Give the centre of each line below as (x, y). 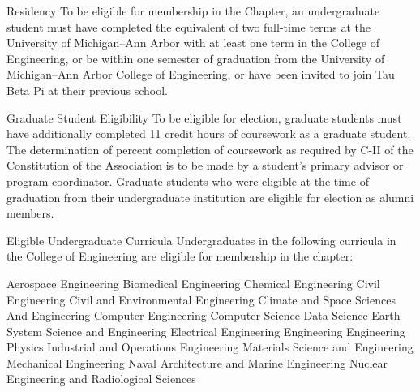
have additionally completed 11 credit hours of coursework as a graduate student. (209, 134)
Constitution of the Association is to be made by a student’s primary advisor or (205, 165)
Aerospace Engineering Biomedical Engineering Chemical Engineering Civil (193, 283)
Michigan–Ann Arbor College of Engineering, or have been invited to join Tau (201, 74)
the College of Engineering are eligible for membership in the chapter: (180, 256)
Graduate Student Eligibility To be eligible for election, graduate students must (204, 117)
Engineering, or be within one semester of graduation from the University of (196, 58)
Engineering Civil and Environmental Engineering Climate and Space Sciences (201, 299)
